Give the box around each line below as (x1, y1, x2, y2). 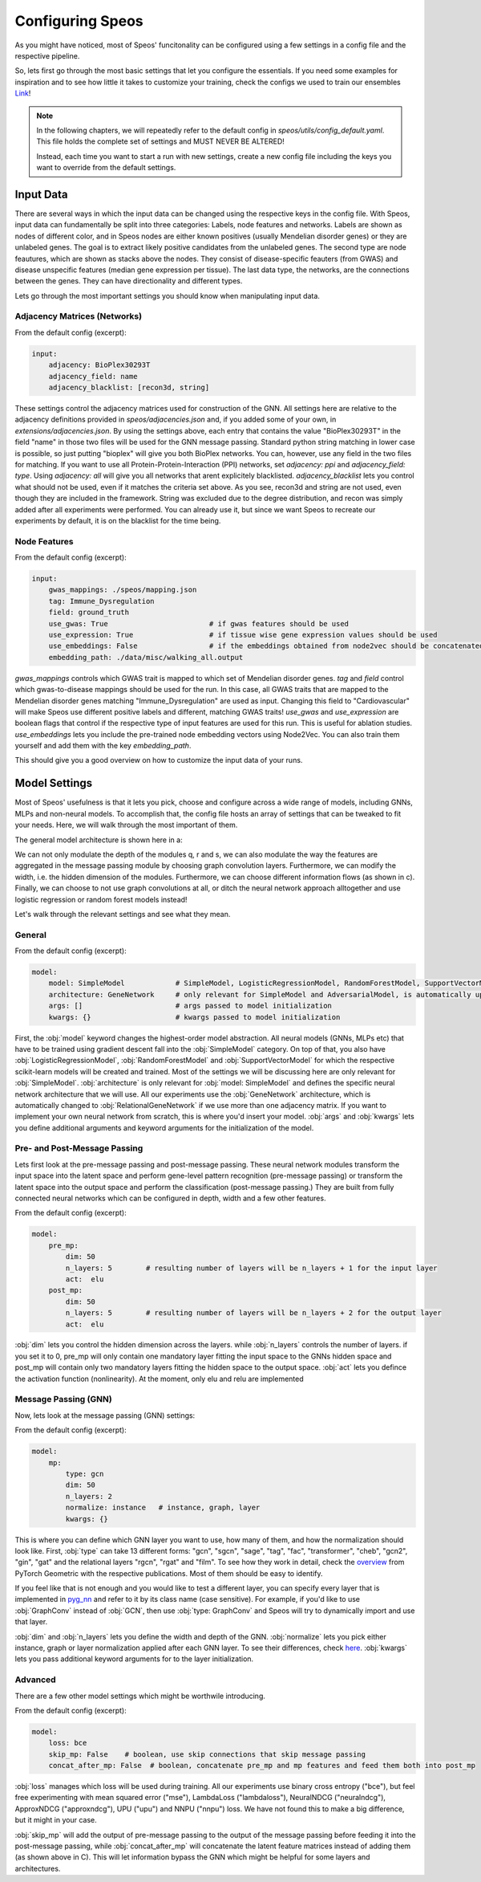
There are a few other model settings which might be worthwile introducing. (14, 1691, 266, 1701)
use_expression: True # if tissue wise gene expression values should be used (48, 630, 438, 639)
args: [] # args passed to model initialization (48, 1001, 333, 1011)
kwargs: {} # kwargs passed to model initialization (48, 1012, 341, 1021)
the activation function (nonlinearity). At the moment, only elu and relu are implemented (14, 1374, 304, 1383)
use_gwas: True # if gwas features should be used (48, 619, 349, 628)
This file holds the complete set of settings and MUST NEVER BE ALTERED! (36, 136, 285, 146)
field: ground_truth (48, 608, 130, 617)
